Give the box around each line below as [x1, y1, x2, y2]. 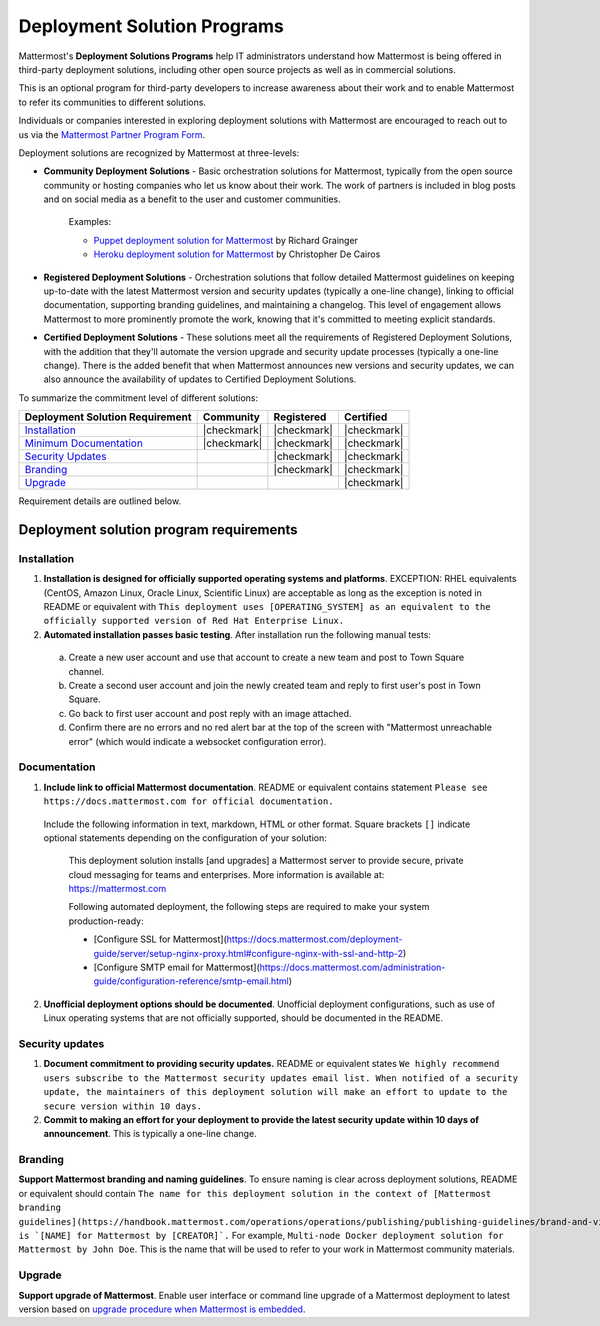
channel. [68, 665, 105, 677]
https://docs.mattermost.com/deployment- [226, 933, 403, 945]
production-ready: [68, 915, 144, 927]
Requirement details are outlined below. [18, 495, 182, 507]
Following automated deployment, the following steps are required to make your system [68, 901, 430, 913]
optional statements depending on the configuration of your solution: [43, 831, 327, 844]
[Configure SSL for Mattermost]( [93, 933, 227, 945]
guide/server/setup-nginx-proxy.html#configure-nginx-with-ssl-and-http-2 [93, 947, 404, 959]
